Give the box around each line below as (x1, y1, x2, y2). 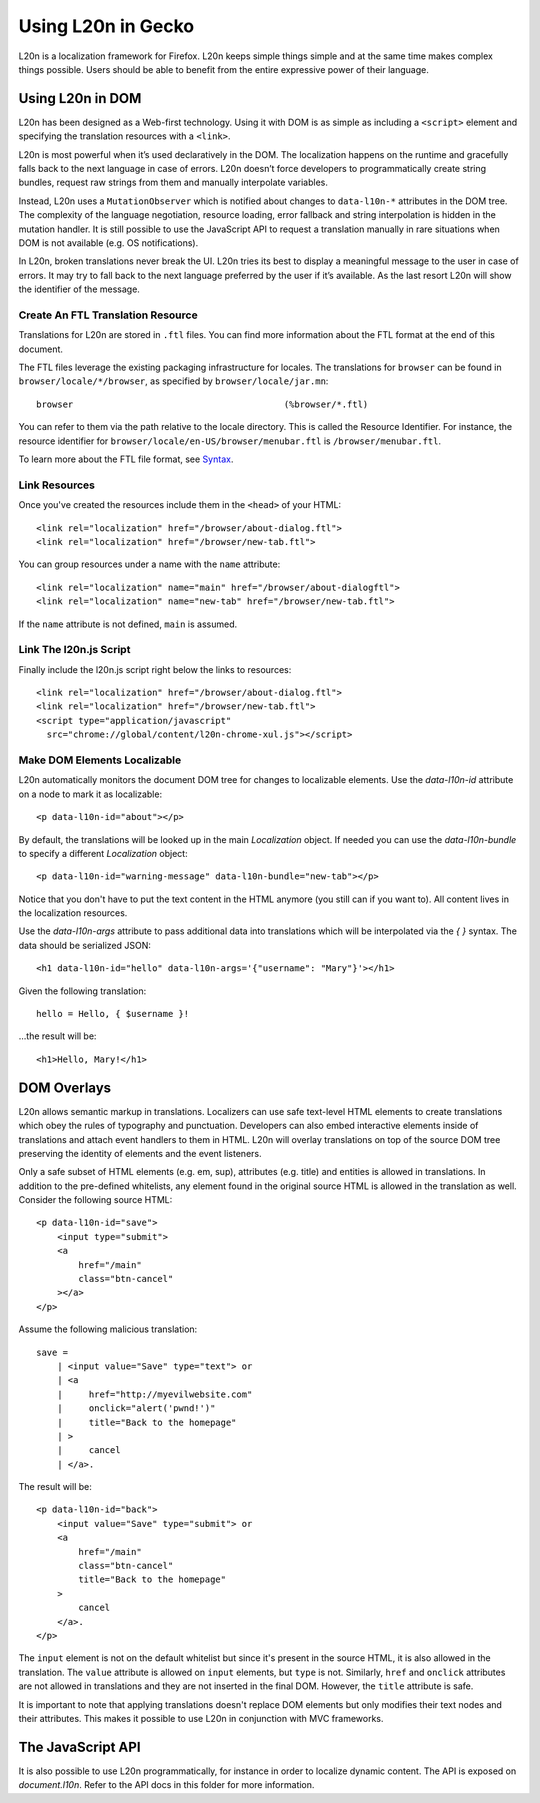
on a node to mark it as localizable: (18, 788, 163, 800)
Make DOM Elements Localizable (18, 753, 182, 767)
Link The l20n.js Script (18, 643, 131, 657)
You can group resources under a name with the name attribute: (18, 558, 281, 570)
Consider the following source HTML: (18, 1194, 173, 1206)
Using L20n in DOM (18, 90, 142, 107)
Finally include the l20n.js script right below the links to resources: (18, 663, 292, 675)
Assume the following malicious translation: (18, 1323, 198, 1335)
